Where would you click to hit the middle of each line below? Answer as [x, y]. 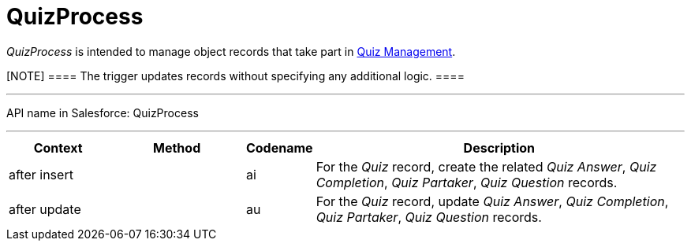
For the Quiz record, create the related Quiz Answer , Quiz [486, 166]
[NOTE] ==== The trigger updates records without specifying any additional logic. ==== [235, 76]
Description [499, 147]
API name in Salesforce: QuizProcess [103, 112]
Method [177, 147]
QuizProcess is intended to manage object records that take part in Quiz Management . [231, 51]
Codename [279, 147]
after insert [41, 174]
